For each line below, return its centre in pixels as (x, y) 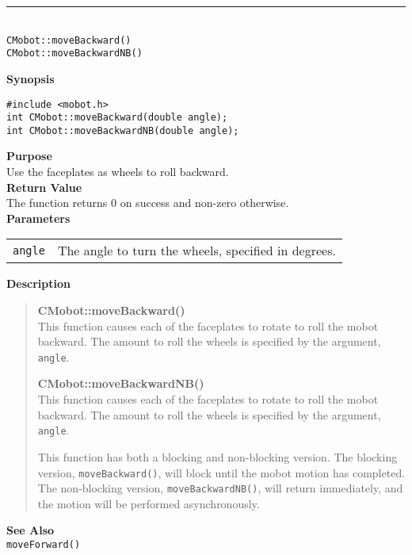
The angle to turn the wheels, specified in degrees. (196, 251)
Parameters (38, 218)
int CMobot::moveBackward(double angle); (117, 118)
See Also (31, 530)
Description (39, 283)
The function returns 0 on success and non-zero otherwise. (148, 203)
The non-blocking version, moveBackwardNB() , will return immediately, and (220, 488)
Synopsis (31, 78)
